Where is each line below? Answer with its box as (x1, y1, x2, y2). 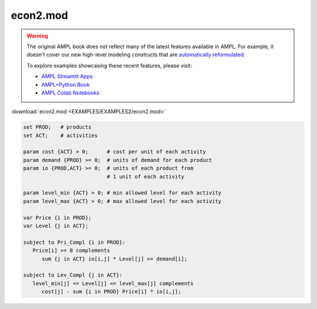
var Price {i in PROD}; (23, 214, 92, 221)
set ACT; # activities (23, 132, 98, 139)
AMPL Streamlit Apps (41, 73, 93, 80)
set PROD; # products (23, 124, 92, 130)
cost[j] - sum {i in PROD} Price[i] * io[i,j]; (42, 288, 181, 295)
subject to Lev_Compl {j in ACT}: (23, 272, 123, 278)
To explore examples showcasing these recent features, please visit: (26, 62, 193, 69)
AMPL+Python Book (41, 81, 90, 88)
